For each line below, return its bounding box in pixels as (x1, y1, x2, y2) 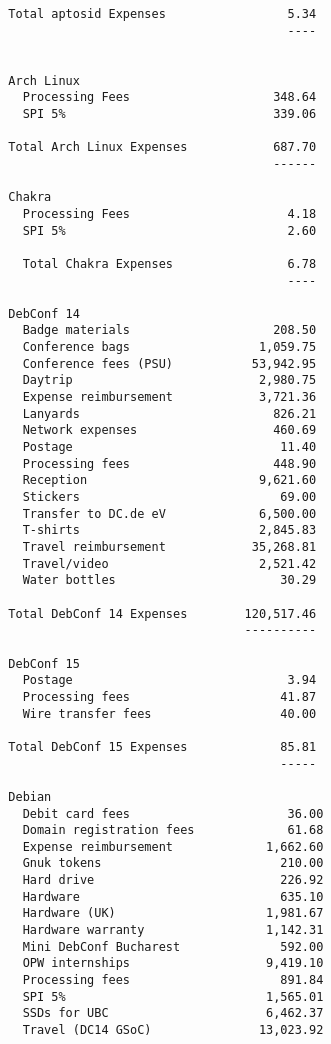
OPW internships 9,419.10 (22, 956, 324, 971)
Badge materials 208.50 (22, 323, 317, 338)
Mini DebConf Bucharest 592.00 (22, 939, 324, 954)
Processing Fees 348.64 (22, 90, 317, 105)
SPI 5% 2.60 (22, 223, 317, 238)
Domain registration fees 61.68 (22, 823, 324, 838)
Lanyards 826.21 (22, 406, 317, 421)
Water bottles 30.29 (22, 573, 317, 588)
